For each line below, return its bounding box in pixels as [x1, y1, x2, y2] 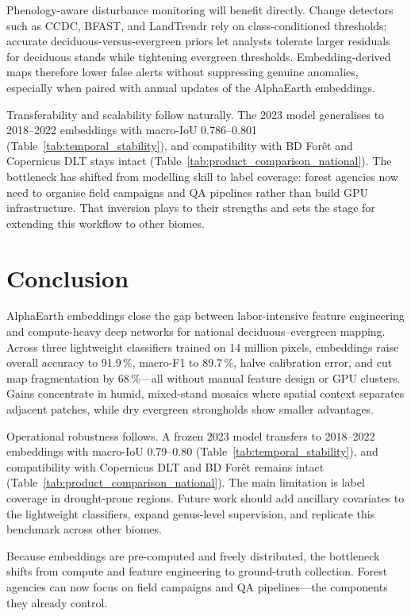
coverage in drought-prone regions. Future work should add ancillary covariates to [6, 489, 405, 506]
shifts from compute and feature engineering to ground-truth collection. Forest [6, 563, 388, 579]
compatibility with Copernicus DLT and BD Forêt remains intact [6, 458, 325, 475]
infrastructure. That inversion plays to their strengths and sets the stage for [6, 199, 375, 216]
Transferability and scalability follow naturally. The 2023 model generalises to [6, 106, 385, 122]
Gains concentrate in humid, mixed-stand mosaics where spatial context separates [6, 385, 405, 402]
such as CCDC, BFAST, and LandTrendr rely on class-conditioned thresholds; [6, 17, 387, 33]
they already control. [6, 594, 108, 610]
